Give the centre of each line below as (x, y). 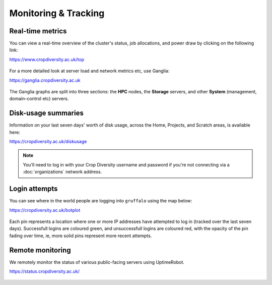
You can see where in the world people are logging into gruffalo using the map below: (101, 201)
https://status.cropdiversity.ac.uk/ (45, 271)
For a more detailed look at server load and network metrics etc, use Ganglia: (89, 71)
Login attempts (33, 189)
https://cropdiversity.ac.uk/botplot (45, 210)
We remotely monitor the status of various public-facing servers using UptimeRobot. (97, 262)
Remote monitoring (40, 250)
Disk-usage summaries (47, 113)
